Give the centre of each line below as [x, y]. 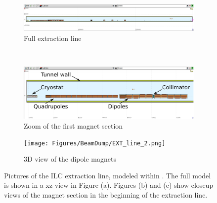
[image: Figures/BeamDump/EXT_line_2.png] [95, 143]
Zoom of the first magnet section [73, 125]
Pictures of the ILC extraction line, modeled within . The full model [108, 175]
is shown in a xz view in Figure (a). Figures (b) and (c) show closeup [109, 185]
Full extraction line [53, 38]
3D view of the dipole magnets [70, 159]
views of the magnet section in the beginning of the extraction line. [106, 194]
